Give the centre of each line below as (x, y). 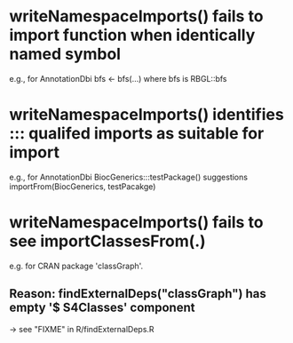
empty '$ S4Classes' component (102, 308)
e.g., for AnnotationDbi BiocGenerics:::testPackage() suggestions (129, 177)
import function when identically (132, 35)
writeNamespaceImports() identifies (146, 115)
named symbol (65, 54)
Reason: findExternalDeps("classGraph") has (138, 294)
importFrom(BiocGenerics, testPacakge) (83, 186)
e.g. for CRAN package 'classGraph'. (76, 266)
